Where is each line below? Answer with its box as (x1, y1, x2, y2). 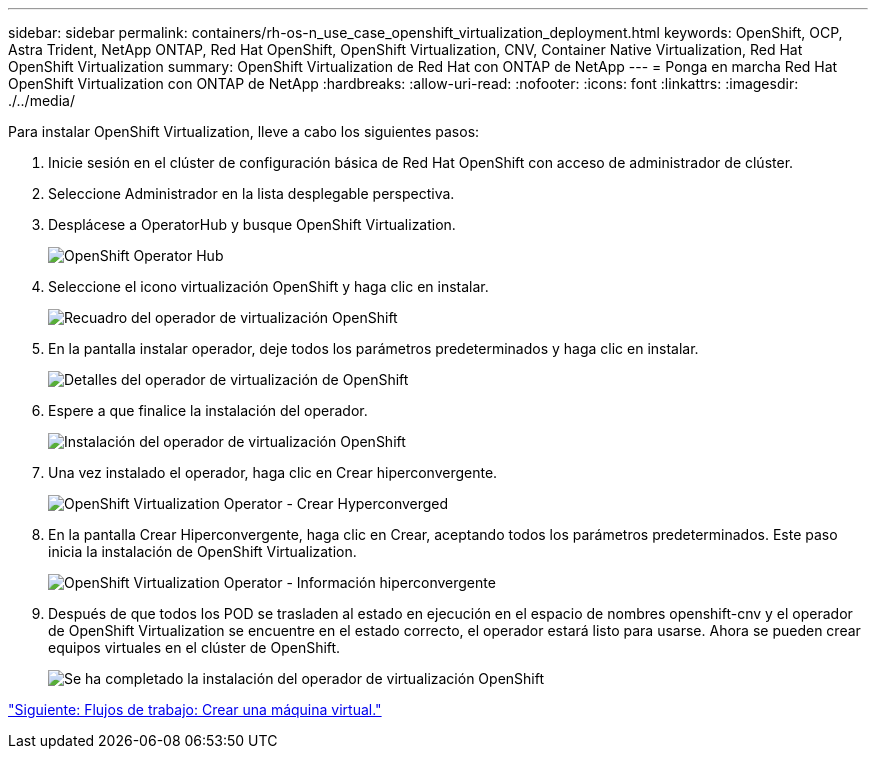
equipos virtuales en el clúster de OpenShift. (48, 639, 341, 656)
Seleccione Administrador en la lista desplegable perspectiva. (48, 185, 455, 202)
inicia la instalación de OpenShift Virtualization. (48, 543, 357, 560)
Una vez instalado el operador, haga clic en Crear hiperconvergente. (48, 464, 498, 481)
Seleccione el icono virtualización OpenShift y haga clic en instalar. (48, 278, 489, 295)
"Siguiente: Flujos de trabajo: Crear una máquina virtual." (8, 701, 382, 718)
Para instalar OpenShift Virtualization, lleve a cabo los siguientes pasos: (8, 123, 480, 140)
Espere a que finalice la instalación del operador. (48, 402, 368, 419)
